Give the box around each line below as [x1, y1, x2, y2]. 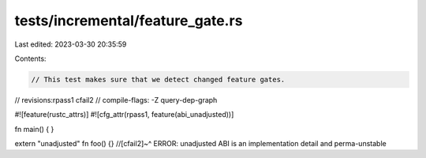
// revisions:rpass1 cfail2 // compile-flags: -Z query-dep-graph [14, 95, 218, 104]
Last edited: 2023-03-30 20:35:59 [14, 39, 127, 49]
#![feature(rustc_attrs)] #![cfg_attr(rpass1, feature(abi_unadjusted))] [14, 110, 234, 119]
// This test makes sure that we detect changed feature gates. [31, 75, 286, 84]
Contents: [14, 54, 47, 63]
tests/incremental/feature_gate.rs [14, 12, 243, 29]
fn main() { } [14, 124, 54, 134]
